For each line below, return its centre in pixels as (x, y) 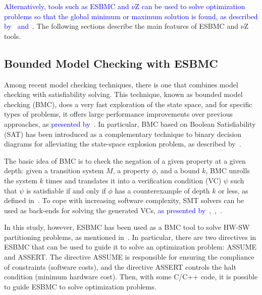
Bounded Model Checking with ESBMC (111, 63)
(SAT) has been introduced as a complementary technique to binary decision (123, 134)
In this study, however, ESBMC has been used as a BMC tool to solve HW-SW (127, 227)
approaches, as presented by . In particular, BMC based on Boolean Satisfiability (130, 124)
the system (21, 180)
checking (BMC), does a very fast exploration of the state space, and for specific (128, 104)
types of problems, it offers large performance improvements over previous (118, 114)
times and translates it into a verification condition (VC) (134, 180)
